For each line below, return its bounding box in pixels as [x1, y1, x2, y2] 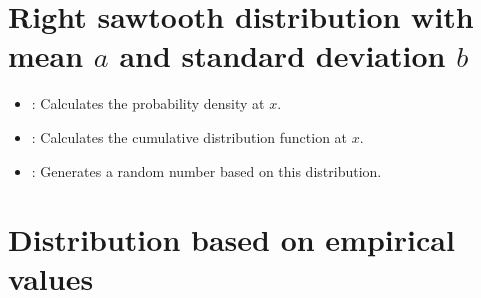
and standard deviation [119, 35, 446, 76]
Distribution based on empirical [8, 219, 455, 260]
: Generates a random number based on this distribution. [31, 160, 382, 181]
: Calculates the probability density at [31, 93, 265, 114]
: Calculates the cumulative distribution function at [31, 126, 348, 147]
